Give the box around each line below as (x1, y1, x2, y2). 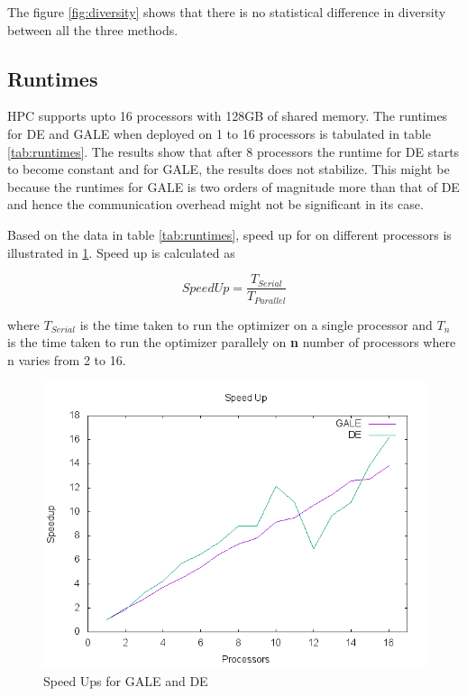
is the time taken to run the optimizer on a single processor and (79, 315, 433, 334)
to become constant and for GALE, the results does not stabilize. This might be (7, 160, 450, 179)
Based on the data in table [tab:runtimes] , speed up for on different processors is (7, 224, 452, 243)
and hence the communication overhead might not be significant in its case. (7, 195, 424, 214)
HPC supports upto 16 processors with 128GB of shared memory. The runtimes (7, 106, 448, 125)
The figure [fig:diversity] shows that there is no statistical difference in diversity (7, 3, 446, 21)
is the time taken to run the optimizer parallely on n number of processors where (7, 333, 456, 352)
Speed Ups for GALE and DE (43, 672, 208, 691)
